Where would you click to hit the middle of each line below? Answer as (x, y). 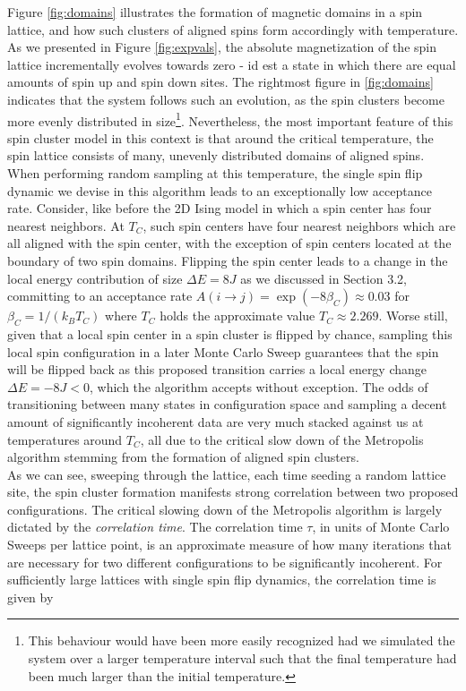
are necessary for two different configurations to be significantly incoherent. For (225, 562)
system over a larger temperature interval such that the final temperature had (242, 658)
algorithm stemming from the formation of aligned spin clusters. (183, 457)
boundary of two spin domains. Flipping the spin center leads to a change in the (228, 260)
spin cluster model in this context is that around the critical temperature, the (220, 137)
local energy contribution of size (95, 278)
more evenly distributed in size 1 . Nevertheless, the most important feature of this (230, 119)
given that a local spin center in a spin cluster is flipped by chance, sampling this (230, 333)
